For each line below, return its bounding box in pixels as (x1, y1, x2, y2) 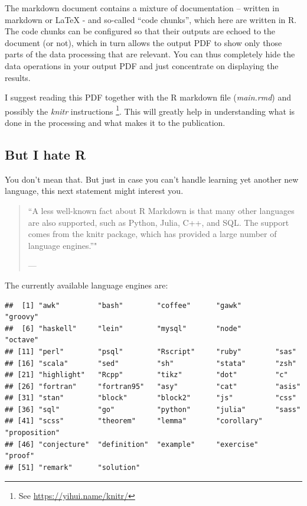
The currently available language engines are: (5, 278, 168, 291)
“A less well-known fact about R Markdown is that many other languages (28, 204, 295, 216)
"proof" (5, 452, 35, 460)
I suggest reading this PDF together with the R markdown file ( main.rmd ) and (5, 91, 292, 103)
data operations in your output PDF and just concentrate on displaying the (5, 59, 279, 72)
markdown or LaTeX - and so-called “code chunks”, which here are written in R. (5, 13, 297, 25)
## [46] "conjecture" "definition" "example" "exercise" (5, 440, 259, 449)
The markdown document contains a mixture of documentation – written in (5, 2, 279, 14)
